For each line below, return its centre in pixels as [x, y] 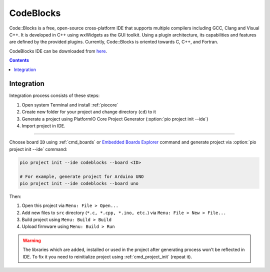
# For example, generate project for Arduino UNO [82, 176]
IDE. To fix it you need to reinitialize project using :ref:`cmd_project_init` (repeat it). [107, 256]
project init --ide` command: [38, 149]
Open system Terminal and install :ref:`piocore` [70, 104]
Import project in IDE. [43, 125]
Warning [32, 240]
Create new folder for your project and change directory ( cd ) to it [89, 112]
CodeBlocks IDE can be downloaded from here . [58, 51]
